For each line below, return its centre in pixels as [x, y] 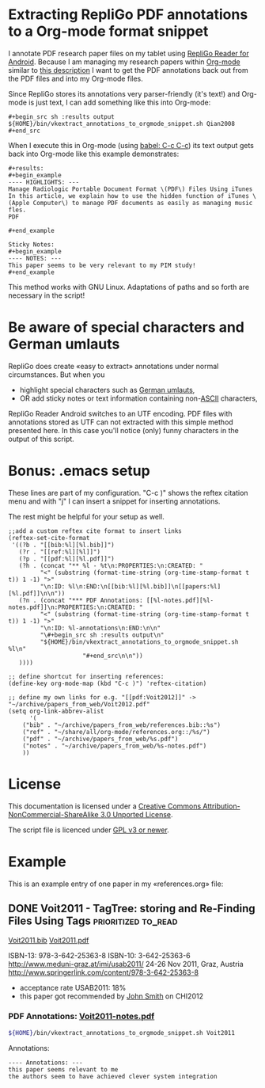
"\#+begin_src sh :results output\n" [102, 635]
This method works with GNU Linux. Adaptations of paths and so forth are [129, 287]
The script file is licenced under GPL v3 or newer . [89, 830]
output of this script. [42, 439]
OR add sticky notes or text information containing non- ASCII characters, [139, 398]
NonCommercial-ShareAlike [53, 814]
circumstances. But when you [57, 375]
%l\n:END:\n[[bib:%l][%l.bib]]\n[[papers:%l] [145, 586]
